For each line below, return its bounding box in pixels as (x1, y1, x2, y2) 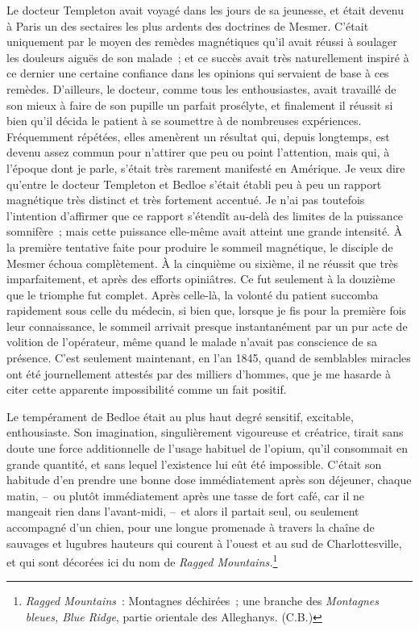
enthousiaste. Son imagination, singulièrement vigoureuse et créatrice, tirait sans (6, 424, 404, 441)
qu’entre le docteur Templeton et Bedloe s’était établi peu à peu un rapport (6, 175, 382, 192)
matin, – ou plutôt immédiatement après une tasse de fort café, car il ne (6, 487, 365, 504)
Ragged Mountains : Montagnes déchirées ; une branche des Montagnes (25, 592, 379, 609)
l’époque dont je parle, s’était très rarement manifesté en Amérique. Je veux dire (6, 159, 405, 176)
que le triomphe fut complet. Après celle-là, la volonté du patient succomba (6, 286, 379, 303)
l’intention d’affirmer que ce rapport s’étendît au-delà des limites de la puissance (6, 207, 404, 224)
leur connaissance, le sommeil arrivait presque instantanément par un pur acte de (6, 317, 408, 334)
